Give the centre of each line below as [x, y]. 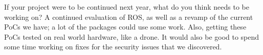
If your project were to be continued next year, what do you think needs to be [127, 7]
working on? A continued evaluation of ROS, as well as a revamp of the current [129, 17]
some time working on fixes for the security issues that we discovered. [113, 47]
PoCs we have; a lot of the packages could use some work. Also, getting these [125, 27]
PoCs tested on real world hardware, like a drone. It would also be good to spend [132, 36]
